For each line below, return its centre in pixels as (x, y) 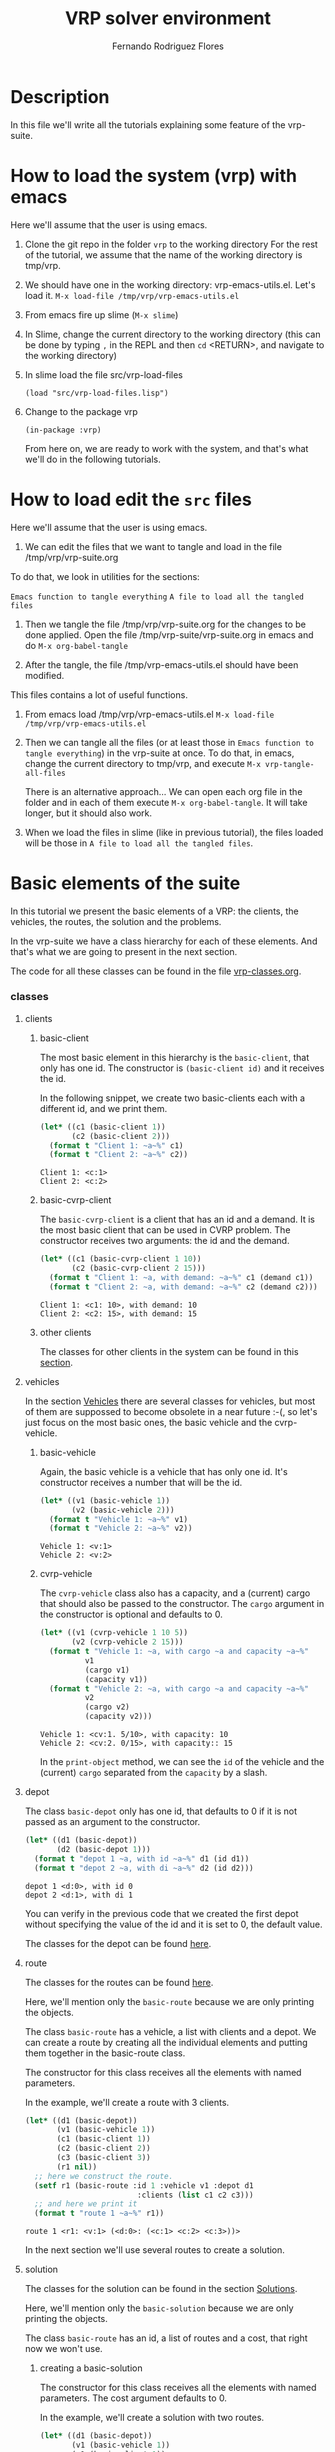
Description (60, 96)
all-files (45, 773)
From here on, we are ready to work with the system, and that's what (166, 448)
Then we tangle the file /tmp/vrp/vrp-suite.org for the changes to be (165, 624)
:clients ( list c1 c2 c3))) (195, 2195)
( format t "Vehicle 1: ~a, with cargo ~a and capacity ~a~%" (179, 1652)
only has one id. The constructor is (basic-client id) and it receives (182, 1068)
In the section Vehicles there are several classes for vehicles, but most (170, 1401)
